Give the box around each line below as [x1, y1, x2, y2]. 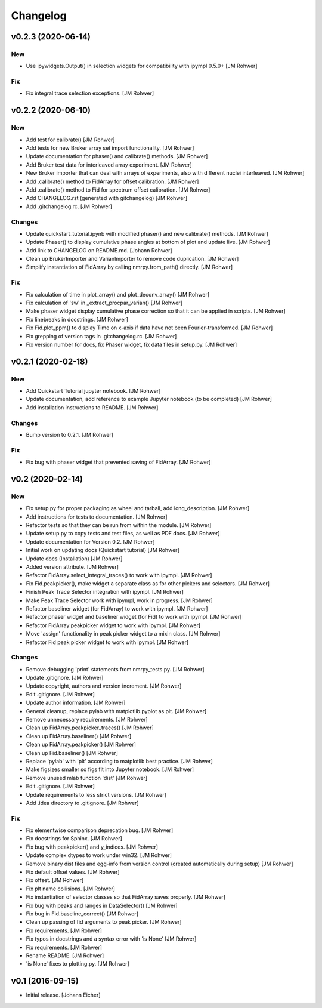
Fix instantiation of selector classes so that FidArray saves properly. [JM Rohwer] [26, 893, 226, 901]
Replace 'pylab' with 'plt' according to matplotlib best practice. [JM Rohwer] [26, 757, 213, 765]
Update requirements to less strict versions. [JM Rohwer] [26, 791, 167, 798]
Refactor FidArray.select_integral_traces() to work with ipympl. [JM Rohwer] [26, 572, 212, 579]
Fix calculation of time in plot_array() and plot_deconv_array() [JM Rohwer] [26, 291, 210, 298]
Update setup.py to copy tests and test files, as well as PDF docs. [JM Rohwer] [26, 530, 220, 537]
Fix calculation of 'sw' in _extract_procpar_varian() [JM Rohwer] [26, 299, 183, 306]
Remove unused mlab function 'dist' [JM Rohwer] [26, 774, 148, 781]
